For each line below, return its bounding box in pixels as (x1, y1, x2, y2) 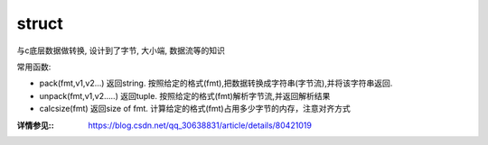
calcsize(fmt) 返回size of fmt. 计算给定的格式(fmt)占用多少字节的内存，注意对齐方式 (39, 104, 352, 114)
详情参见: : (16, 120, 54, 131)
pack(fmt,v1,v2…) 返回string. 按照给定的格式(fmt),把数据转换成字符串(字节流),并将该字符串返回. (39, 77, 393, 89)
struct (16, 14, 63, 33)
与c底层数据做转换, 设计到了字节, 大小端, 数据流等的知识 (16, 45, 225, 56)
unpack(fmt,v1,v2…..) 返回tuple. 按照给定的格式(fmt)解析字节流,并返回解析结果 (39, 90, 331, 101)
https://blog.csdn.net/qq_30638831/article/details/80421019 (88, 120, 312, 131)
